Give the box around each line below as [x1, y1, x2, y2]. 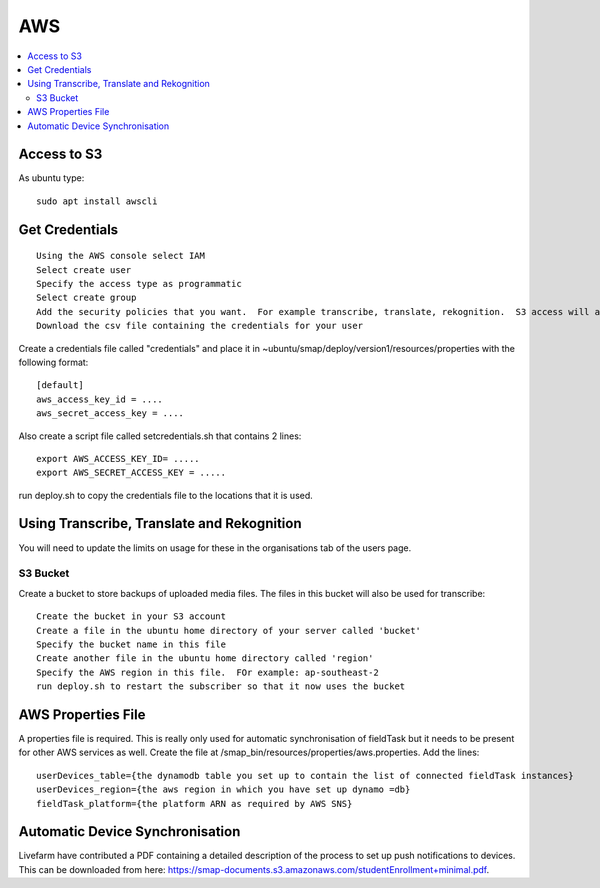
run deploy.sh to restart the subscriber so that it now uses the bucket [36, 681, 406, 692]
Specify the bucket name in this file [36, 638, 227, 650]
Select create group [36, 292, 137, 304]
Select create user [36, 264, 132, 275]
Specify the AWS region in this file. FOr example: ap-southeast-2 [36, 666, 379, 678]
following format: [18, 356, 89, 368]
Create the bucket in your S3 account [36, 611, 227, 622]
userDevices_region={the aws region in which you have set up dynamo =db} [36, 784, 411, 795]
